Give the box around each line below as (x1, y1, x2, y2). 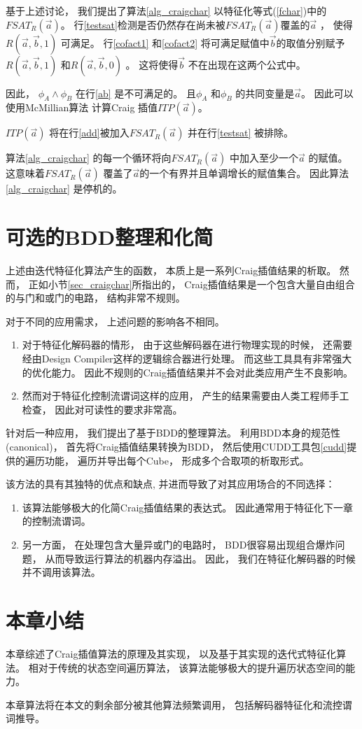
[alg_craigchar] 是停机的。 (6, 181, 123, 196)
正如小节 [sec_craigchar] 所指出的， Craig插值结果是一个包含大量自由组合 (28, 276, 355, 291)
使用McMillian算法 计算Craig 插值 (6, 100, 158, 115)
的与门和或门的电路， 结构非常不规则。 (6, 290, 186, 305)
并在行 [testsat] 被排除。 (188, 125, 294, 140)
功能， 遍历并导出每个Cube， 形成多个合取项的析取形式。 (44, 453, 309, 467)
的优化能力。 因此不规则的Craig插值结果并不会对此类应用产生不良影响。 (22, 364, 353, 379)
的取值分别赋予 (276, 35, 345, 50)
